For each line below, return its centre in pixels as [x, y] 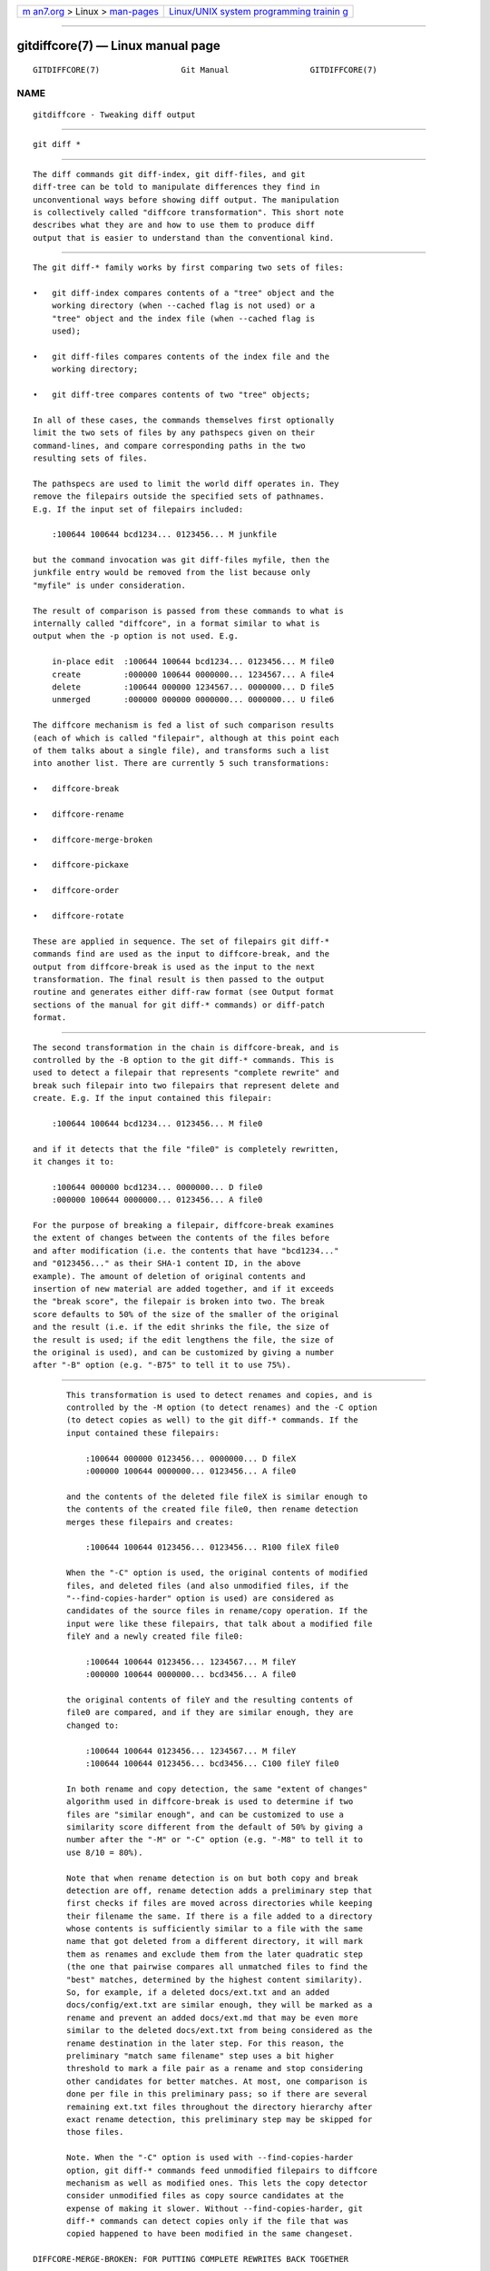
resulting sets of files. [91, 458]
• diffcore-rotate [78, 916]
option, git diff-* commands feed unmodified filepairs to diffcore [222, 2170]
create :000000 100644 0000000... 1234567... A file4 [193, 674]
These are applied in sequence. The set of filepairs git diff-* [181, 941]
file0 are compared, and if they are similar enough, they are [210, 1713]
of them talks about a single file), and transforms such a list [181, 750]
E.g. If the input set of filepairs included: [138, 509]
